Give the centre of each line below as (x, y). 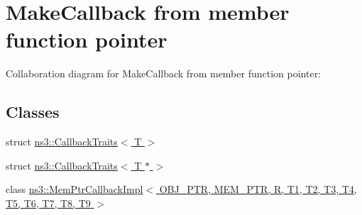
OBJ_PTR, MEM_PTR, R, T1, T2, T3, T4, (258, 189)
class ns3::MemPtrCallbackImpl (75, 189)
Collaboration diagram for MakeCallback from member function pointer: (164, 73)
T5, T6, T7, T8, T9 (48, 203)
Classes (33, 112)
